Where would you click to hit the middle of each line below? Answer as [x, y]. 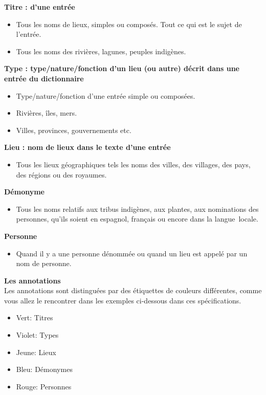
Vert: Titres [35, 317]
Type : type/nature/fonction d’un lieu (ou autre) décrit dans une [122, 68]
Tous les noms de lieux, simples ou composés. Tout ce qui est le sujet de [129, 24]
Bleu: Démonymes [44, 369]
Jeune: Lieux [36, 352]
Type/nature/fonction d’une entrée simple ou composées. [106, 95]
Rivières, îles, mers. [47, 113]
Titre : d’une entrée [40, 7]
